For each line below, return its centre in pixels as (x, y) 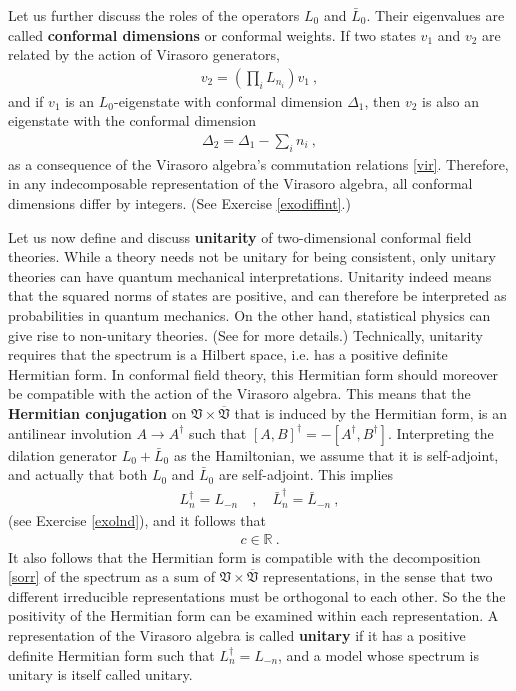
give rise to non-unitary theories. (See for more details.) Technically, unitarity (245, 334)
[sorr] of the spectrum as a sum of (111, 576)
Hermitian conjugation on (97, 412)
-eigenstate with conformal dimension (228, 100)
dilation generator (62, 454)
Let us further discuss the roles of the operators (154, 15)
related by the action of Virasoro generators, (144, 54)
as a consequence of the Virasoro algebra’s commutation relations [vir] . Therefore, (258, 163)
